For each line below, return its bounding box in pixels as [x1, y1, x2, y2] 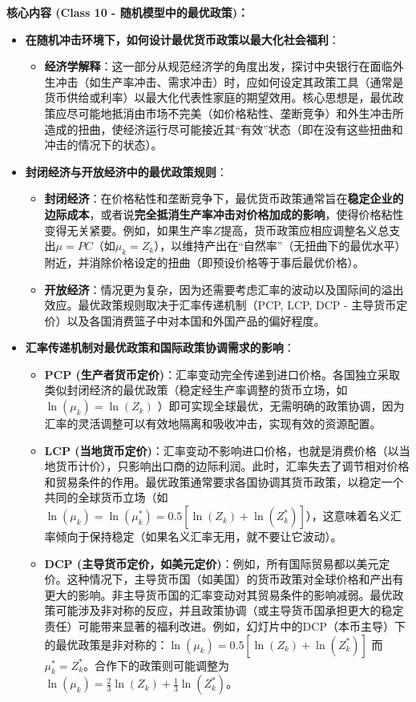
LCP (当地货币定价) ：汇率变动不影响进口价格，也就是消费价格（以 [44, 442, 399, 458]
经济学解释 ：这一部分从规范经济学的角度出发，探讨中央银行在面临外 [44, 58, 404, 75]
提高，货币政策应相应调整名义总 [220, 221, 390, 238]
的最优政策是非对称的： [44, 635, 168, 652]
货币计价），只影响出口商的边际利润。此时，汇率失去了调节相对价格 [55, 458, 410, 474]
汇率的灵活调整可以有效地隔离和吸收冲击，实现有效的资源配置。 [44, 415, 382, 432]
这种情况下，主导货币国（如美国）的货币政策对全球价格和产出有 [67, 571, 404, 587]
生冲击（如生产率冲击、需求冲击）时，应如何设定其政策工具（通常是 [44, 73, 404, 90]
